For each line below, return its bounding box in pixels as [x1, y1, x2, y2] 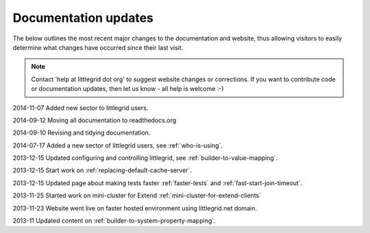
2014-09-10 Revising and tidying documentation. [12, 128, 151, 137]
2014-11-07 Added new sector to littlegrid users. [12, 103, 149, 112]
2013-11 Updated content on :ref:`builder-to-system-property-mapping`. [12, 217, 216, 225]
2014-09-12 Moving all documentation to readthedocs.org [12, 116, 177, 124]
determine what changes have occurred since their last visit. [12, 43, 184, 51]
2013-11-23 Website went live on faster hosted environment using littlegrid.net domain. [12, 204, 257, 212]
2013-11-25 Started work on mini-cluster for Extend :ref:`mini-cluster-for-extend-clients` [12, 191, 262, 200]
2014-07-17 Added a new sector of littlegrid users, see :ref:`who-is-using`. [12, 141, 223, 150]
